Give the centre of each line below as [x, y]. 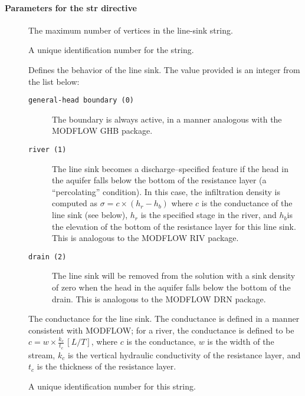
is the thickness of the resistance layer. [106, 366]
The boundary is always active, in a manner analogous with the [167, 119]
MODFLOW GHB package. [102, 131]
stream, [42, 354]
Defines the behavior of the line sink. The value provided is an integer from [164, 69]
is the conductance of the [247, 203]
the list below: [54, 81]
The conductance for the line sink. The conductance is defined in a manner [164, 319]
